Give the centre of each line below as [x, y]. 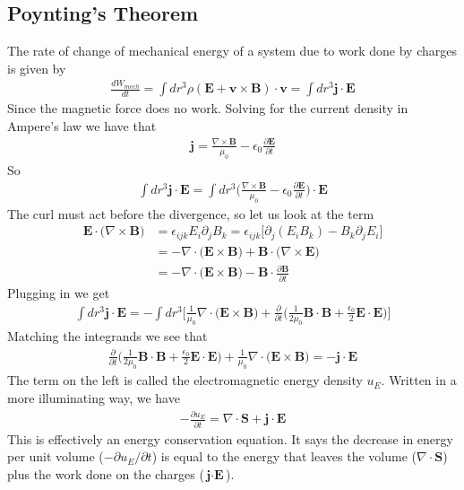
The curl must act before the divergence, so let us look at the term [191, 213]
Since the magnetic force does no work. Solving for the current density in [208, 108]
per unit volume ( [56, 456]
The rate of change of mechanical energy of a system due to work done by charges [232, 51]
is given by [37, 68]
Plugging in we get [59, 292]
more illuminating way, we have [94, 397]
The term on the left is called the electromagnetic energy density [185, 380]
